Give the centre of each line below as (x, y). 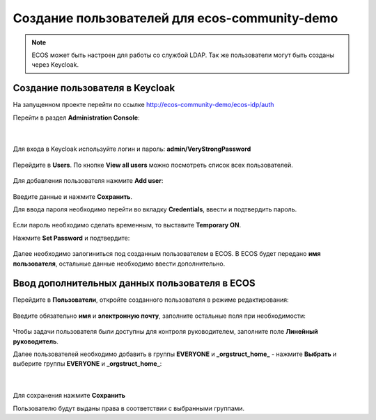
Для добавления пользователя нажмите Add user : (88, 181)
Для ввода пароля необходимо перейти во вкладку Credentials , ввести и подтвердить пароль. (155, 209)
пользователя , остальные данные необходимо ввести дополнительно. (119, 264)
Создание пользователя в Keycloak (94, 88)
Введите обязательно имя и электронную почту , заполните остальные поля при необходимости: (159, 316)
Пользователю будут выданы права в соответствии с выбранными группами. (129, 408)
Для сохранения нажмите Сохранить (69, 396)
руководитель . (36, 341)
